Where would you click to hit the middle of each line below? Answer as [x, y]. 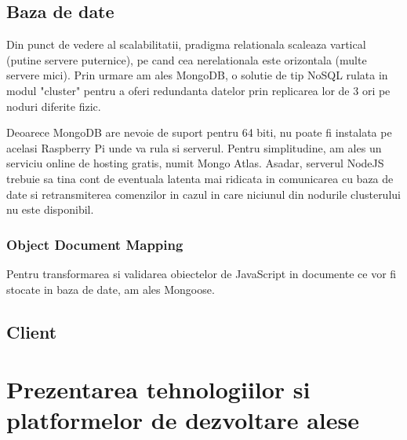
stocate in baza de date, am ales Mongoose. [111, 289]
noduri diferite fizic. [54, 106]
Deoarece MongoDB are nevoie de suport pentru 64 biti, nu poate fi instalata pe [199, 132]
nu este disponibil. [50, 209]
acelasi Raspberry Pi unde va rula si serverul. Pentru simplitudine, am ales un [194, 147]
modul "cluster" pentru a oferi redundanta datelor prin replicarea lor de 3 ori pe [198, 90]
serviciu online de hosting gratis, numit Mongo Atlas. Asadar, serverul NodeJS [195, 163]
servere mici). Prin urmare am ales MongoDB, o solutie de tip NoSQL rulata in [197, 75]
